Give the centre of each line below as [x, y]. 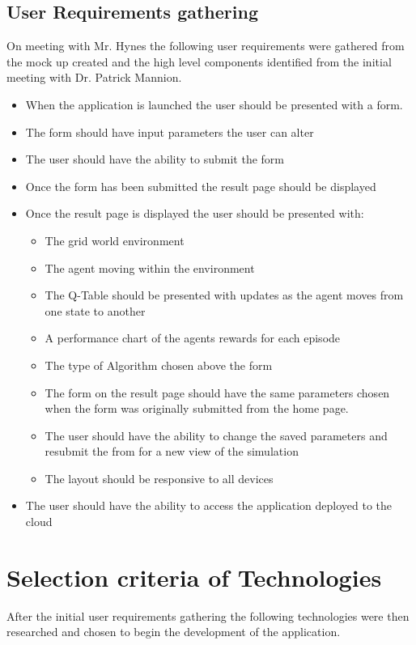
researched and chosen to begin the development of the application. [174, 632]
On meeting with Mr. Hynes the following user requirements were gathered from [206, 46]
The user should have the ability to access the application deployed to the [209, 505]
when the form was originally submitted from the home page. [197, 408]
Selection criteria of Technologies [194, 577]
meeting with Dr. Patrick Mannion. [94, 77]
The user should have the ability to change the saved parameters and [216, 435]
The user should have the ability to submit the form [155, 159]
